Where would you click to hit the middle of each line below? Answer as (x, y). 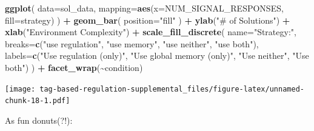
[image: (20, 89)
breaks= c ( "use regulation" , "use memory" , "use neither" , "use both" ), (132, 43)
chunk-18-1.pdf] (38, 101)
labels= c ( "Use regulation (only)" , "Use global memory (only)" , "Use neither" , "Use (157, 55)
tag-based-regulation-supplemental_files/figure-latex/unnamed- (172, 89)
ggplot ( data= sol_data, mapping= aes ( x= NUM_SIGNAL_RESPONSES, (144, 8)
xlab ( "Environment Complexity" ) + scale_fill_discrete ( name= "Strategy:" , (151, 32)
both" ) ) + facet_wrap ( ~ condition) (74, 67)
